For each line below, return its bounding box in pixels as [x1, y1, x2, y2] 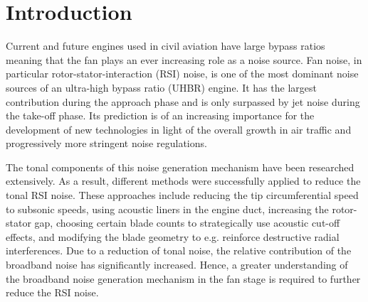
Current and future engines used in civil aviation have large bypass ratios [6, 38, 325, 53]
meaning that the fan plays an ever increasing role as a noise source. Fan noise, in [6, 52, 362, 67]
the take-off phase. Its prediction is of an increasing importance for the [6, 108, 315, 123]
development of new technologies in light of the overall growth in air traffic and [6, 122, 352, 136]
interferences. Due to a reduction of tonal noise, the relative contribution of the [6, 243, 352, 258]
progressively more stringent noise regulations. [6, 136, 207, 151]
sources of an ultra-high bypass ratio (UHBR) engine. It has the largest [6, 80, 317, 95]
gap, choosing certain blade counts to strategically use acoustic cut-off [34, 215, 340, 230]
